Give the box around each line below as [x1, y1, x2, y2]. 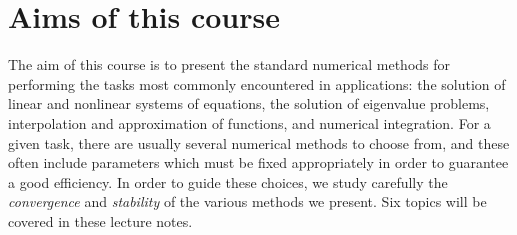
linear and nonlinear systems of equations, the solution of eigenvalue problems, [8, 93, 490, 114]
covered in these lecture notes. [8, 210, 193, 231]
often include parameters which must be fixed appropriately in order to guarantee [8, 152, 509, 173]
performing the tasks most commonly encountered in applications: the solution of [8, 73, 506, 94]
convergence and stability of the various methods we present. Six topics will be [8, 191, 487, 212]
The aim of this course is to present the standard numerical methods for [8, 54, 451, 75]
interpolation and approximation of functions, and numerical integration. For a [8, 112, 491, 133]
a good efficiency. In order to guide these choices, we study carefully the [8, 171, 448, 192]
